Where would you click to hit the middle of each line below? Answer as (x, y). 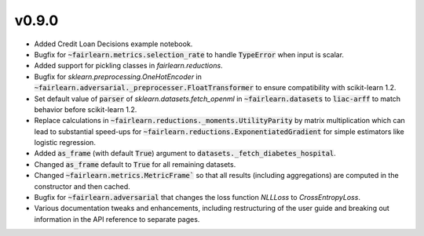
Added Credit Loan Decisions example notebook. (113, 44)
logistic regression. (65, 143)
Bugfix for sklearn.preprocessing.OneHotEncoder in (118, 76)
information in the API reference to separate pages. (117, 219)
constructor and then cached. (82, 186)
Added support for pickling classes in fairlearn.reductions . (128, 66)
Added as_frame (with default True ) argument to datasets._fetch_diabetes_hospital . (185, 154)
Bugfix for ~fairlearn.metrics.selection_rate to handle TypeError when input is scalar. (189, 54)
